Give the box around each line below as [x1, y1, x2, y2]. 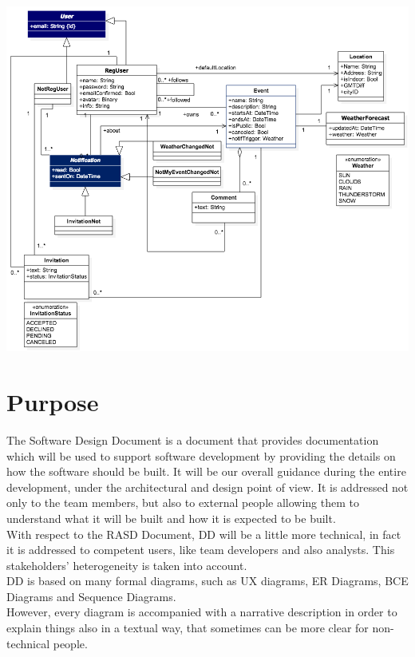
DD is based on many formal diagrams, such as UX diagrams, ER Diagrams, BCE [6, 572, 409, 589]
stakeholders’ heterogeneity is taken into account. [6, 556, 247, 573]
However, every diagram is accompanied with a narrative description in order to [6, 604, 397, 620]
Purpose [6, 386, 99, 418]
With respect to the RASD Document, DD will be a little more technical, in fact [6, 525, 401, 542]
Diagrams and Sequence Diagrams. [6, 588, 176, 604]
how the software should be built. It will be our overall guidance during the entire [6, 463, 406, 480]
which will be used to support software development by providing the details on [6, 447, 396, 464]
